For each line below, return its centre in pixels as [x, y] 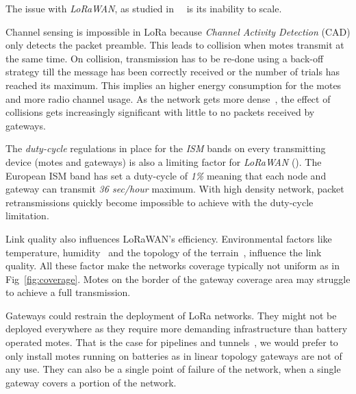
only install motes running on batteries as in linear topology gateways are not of [174, 355]
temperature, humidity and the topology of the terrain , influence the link [164, 252]
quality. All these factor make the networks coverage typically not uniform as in [173, 266]
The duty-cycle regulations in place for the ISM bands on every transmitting [166, 148]
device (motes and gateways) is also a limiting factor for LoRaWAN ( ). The [164, 161]
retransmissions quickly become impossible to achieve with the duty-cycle [160, 202]
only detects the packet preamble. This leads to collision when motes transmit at [175, 45]
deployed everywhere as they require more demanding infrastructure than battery [177, 329]
